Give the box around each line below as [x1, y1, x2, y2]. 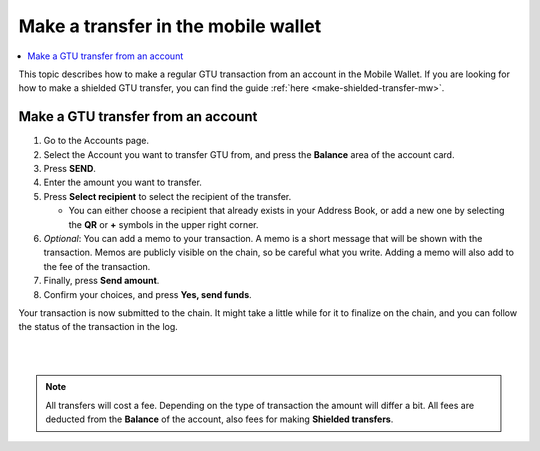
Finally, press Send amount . [43, 275, 160, 287]
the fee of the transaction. [43, 260, 151, 272]
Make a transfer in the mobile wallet [18, 15, 322, 37]
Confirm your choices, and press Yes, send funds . [43, 288, 252, 300]
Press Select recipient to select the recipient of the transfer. [43, 190, 292, 202]
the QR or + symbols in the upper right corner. [68, 218, 259, 230]
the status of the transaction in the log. [18, 321, 179, 333]
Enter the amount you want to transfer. [43, 176, 202, 189]
